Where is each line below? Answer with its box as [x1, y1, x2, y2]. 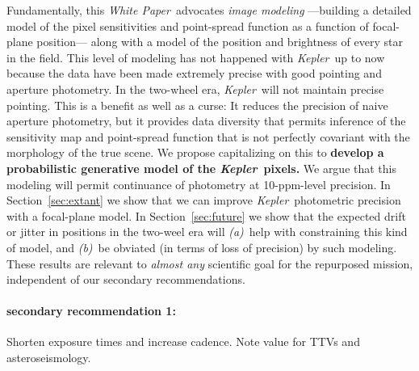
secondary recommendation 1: [6, 302, 176, 319]
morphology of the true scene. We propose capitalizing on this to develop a [6, 144, 384, 161]
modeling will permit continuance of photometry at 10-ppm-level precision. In [6, 175, 391, 192]
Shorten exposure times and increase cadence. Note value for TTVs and [6, 333, 360, 350]
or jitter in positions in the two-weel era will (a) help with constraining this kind [6, 223, 408, 240]
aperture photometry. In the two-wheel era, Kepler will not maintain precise [6, 80, 384, 97]
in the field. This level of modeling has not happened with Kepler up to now [6, 48, 385, 65]
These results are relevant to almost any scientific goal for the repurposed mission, [6, 255, 413, 272]
